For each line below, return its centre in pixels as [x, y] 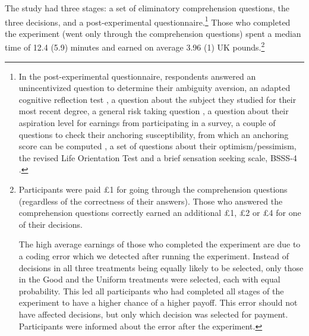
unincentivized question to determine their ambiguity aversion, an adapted [154, 88]
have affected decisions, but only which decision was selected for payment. [153, 314]
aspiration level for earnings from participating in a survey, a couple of [147, 123]
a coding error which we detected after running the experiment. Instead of [154, 256]
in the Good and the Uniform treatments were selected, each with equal [149, 279]
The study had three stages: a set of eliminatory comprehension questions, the [147, 8]
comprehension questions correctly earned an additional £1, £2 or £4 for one [160, 213]
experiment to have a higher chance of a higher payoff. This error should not [158, 302]
